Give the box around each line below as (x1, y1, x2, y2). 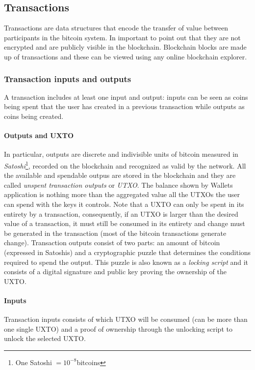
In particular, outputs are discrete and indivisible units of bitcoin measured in (4, 149, 238, 159)
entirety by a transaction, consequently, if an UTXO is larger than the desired (4, 208, 238, 219)
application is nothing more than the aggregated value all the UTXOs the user (4, 189, 240, 199)
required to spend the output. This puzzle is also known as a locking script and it (4, 256, 249, 267)
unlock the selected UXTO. (4, 333, 86, 343)
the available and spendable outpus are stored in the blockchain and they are (4, 170, 236, 180)
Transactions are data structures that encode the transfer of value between (4, 23, 229, 33)
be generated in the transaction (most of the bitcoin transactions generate (4, 228, 227, 238)
